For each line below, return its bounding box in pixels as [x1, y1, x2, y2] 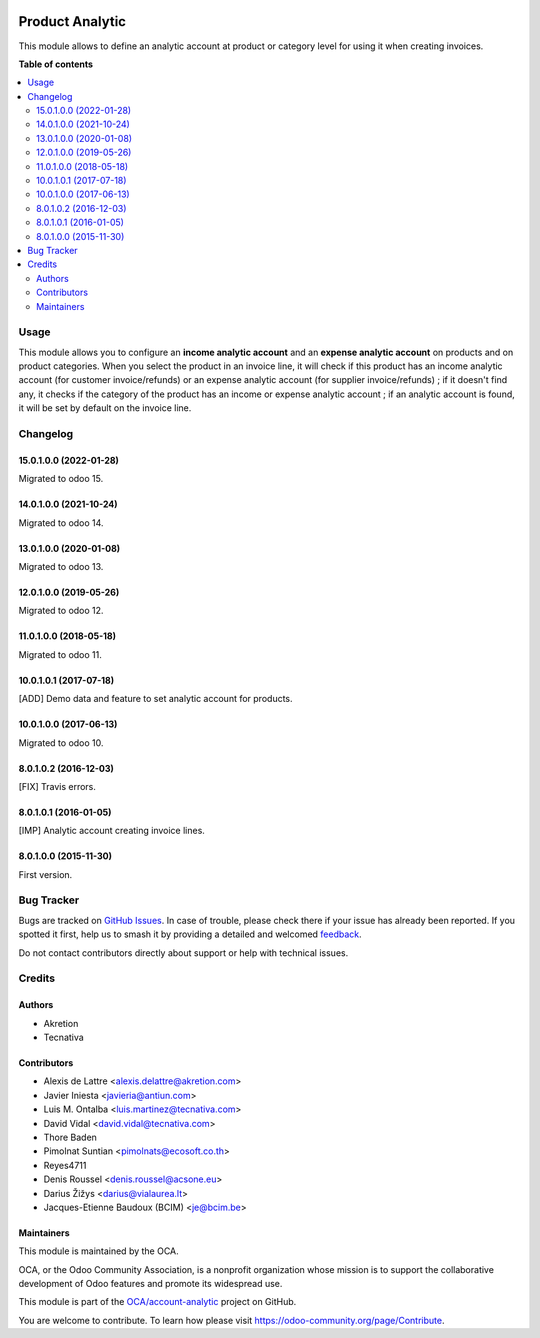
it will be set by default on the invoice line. [18, 402, 192, 414]
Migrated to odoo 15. [18, 473, 104, 485]
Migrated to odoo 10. [18, 736, 104, 749]
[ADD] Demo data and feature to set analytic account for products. [18, 693, 294, 705]
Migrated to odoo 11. [18, 648, 102, 660]
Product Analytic [18, 13, 127, 30]
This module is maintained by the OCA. [18, 1245, 179, 1257]
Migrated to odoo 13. [18, 560, 104, 572]
